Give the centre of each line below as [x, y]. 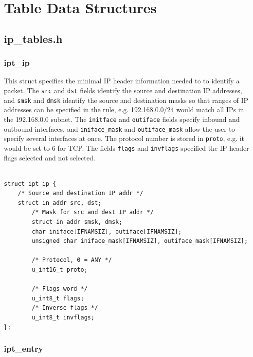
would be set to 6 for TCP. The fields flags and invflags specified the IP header [126, 148]
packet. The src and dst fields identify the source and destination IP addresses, [123, 90]
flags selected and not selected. [50, 157]
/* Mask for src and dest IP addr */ [93, 212]
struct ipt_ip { [30, 184]
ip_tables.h [33, 38]
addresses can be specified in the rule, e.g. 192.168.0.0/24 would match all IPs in [124, 109]
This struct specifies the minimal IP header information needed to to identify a [122, 81]
